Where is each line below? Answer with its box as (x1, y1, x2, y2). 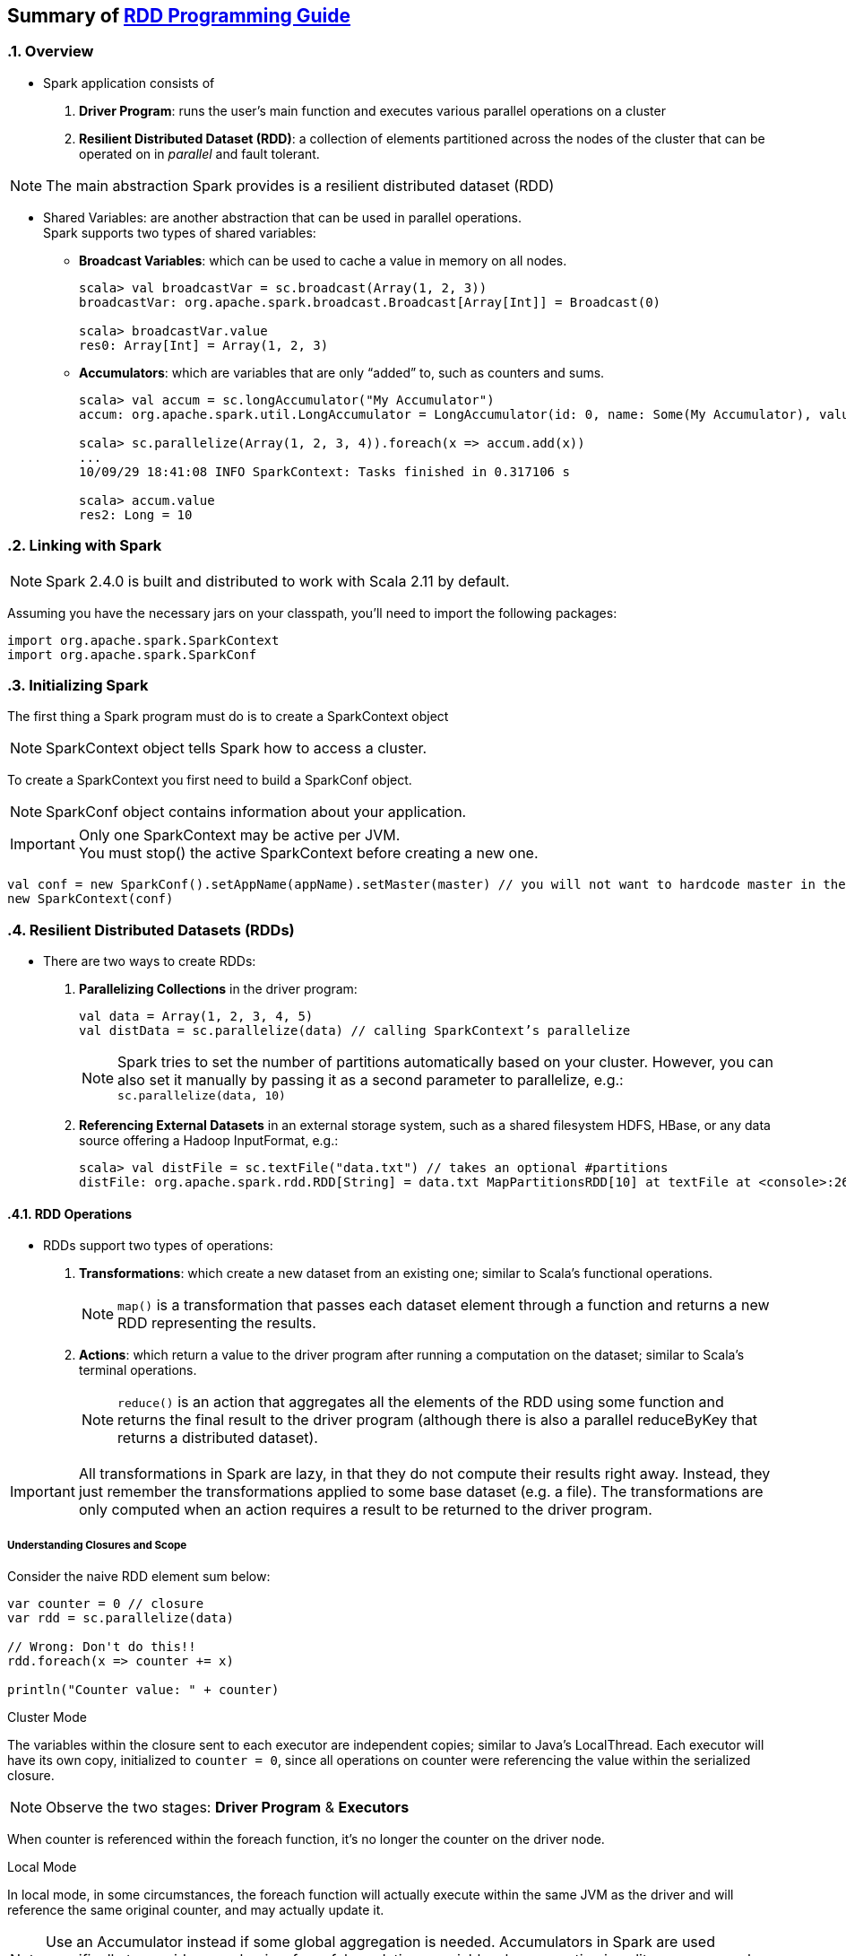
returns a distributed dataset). (117, 1429, 318, 1447)
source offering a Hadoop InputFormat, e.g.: (79, 1133, 339, 1149)
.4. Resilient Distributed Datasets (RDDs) (7, 920, 295, 939)
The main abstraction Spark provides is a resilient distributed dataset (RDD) (46, 176, 555, 195)
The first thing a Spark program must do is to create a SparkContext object (7, 709, 449, 725)
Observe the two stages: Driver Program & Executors (46, 1798, 410, 1817)
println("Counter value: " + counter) (7, 1682, 280, 1698)
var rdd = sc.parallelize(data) (7, 1611, 234, 1626)
